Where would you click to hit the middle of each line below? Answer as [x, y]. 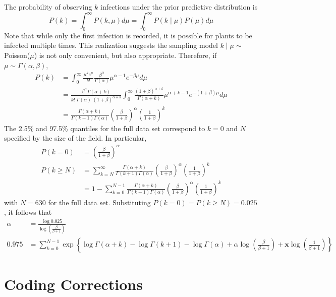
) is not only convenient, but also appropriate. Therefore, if [125, 55]
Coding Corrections [73, 284]
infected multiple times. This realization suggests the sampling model [111, 45]
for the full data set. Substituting [99, 202]
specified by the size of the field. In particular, [75, 138]
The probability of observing [48, 7]
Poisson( [17, 55]
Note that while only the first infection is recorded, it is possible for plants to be [128, 35]
